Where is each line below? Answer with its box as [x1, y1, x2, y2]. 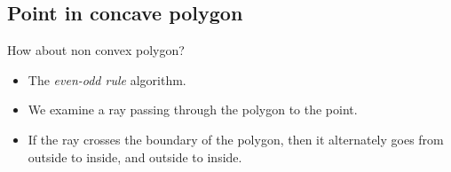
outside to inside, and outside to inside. [28, 147, 242, 166]
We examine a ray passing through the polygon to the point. [28, 100, 358, 119]
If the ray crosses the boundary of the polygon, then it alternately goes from [28, 129, 444, 148]
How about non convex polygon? [7, 41, 185, 59]
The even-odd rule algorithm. [28, 70, 186, 89]
